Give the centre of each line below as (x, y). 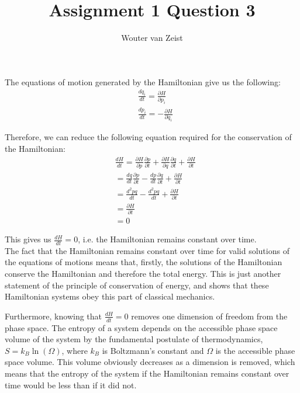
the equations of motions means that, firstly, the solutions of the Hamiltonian (144, 262)
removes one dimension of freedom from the (209, 316)
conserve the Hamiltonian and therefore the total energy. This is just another (143, 274)
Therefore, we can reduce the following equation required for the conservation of (148, 137)
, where (75, 350)
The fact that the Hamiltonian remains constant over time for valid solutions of (147, 250)
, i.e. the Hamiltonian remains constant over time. (167, 239)
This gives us (28, 239)
